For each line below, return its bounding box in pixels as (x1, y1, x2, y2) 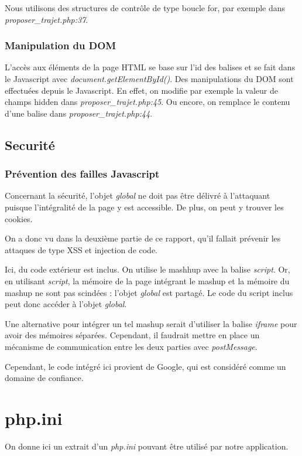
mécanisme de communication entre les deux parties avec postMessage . (5, 340, 258, 352)
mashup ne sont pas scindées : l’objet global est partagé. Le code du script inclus (5, 286, 293, 298)
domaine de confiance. (5, 372, 84, 384)
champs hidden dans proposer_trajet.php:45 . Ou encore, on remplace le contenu (5, 96, 290, 108)
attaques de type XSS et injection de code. (5, 243, 158, 256)
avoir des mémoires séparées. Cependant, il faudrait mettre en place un (5, 329, 260, 341)
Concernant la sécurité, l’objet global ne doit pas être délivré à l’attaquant (5, 189, 270, 202)
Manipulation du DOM (5, 38, 116, 53)
